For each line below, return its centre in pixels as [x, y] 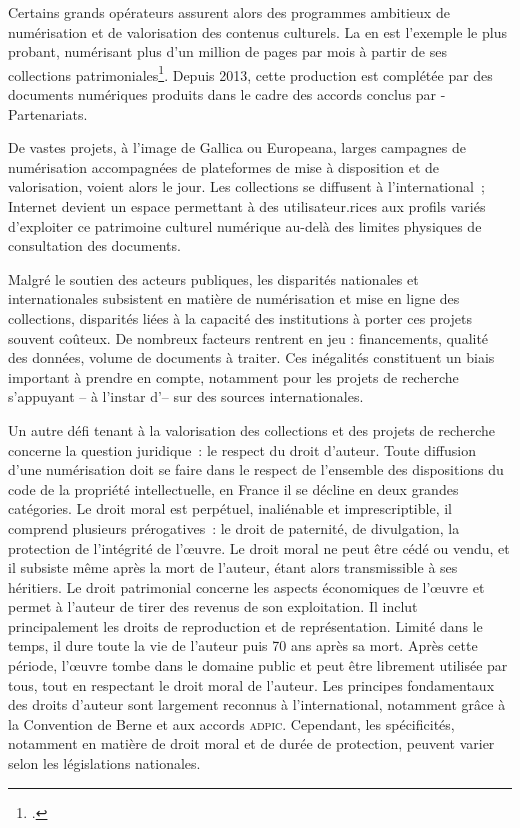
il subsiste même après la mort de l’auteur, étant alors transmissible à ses [233, 567]
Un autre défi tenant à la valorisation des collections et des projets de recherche [252, 429]
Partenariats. [48, 113]
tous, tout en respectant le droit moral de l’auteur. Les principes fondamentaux [251, 684]
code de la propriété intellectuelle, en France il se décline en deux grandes [233, 488]
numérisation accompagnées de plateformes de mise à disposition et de [223, 166]
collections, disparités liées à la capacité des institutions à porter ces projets [240, 317]
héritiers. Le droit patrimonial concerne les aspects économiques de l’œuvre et [246, 586]
